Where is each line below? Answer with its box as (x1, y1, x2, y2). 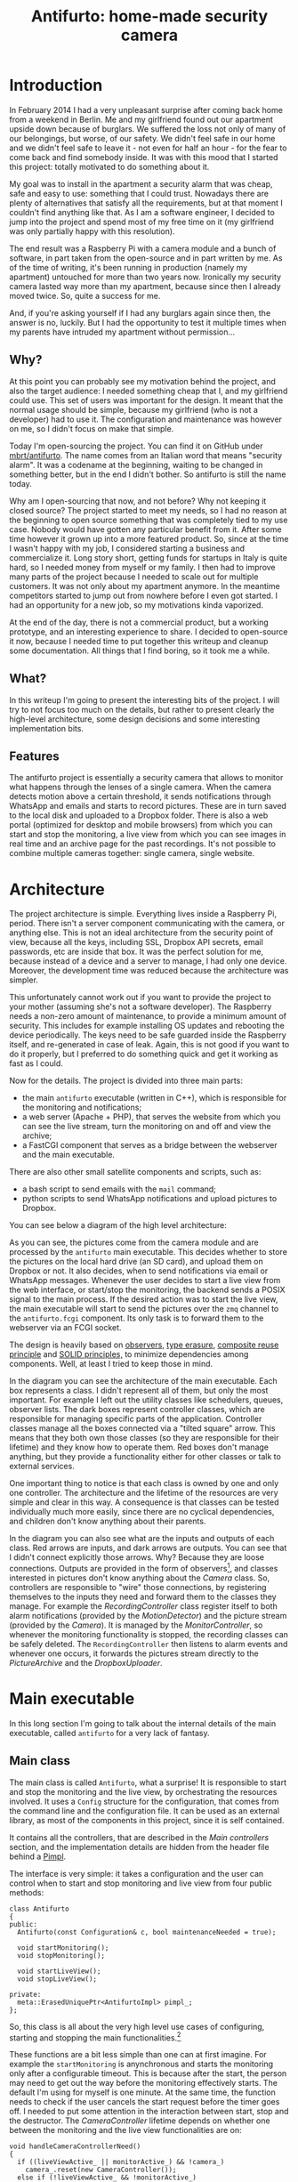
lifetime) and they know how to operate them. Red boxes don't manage (9, 1442, 270, 1452)
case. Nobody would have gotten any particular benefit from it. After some (9, 523, 282, 535)
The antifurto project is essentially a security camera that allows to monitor (9, 772, 284, 783)
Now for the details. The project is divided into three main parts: (9, 1075, 243, 1087)
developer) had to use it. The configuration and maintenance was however (9, 414, 283, 424)
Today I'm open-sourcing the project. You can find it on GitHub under (9, 440, 263, 451)
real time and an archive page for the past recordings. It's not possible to (9, 838, 277, 849)
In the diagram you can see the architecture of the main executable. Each (9, 1376, 278, 1386)
